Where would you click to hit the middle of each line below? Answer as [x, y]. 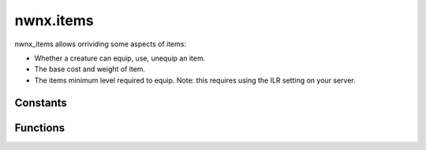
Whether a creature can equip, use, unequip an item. [120, 58]
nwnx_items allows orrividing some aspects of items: [101, 44]
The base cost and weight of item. [90, 69]
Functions [40, 128]
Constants [41, 102]
